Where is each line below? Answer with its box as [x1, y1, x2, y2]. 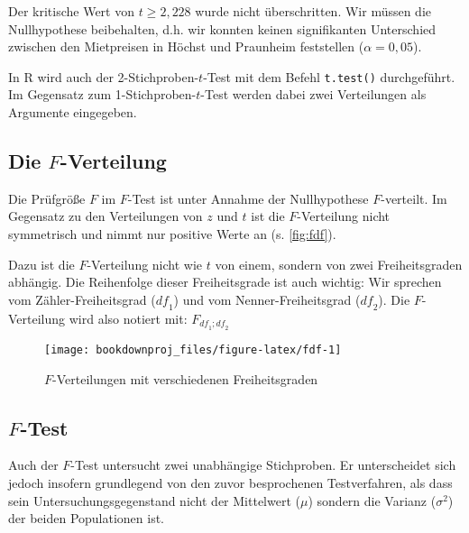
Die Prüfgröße [8, 188, 86, 207]
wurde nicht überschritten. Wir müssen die [195, 2, 432, 20]
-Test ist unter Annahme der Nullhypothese [127, 188, 369, 207]
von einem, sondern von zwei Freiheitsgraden [215, 254, 463, 273]
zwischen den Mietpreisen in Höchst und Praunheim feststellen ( [8, 37, 364, 56]
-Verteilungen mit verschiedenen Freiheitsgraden [52, 369, 318, 388]
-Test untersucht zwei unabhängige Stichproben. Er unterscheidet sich [70, 455, 456, 474]
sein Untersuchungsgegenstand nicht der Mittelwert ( [8, 491, 300, 510]
